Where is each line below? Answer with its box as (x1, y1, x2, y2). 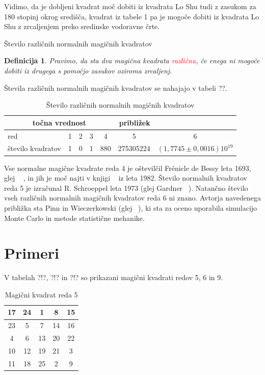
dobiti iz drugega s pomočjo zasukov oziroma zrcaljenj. (4, 65, 172, 76)
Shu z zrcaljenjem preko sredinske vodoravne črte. (4, 21, 160, 32)
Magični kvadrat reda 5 (5, 289, 78, 299)
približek (119, 117, 150, 128)
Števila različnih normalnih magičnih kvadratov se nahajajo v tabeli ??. (4, 82, 227, 93)
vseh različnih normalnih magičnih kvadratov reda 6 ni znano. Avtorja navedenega (4, 192, 261, 203)
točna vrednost (32, 117, 86, 128)
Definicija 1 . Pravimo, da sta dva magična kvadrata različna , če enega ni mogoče (4, 55, 260, 66)
